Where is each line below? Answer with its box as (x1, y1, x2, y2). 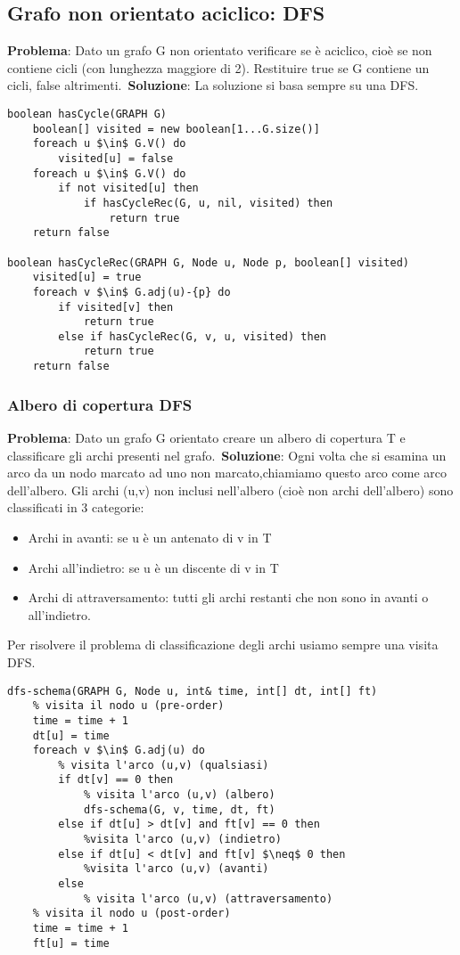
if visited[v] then (58, 300, 174, 314)
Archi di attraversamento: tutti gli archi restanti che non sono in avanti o (28, 588, 429, 607)
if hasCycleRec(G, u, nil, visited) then (83, 196, 333, 209)
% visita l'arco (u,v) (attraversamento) (83, 892, 333, 905)
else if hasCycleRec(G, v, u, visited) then (58, 330, 326, 343)
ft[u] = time (32, 936, 110, 950)
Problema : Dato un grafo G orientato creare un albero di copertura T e (7, 429, 406, 447)
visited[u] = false (58, 151, 174, 165)
